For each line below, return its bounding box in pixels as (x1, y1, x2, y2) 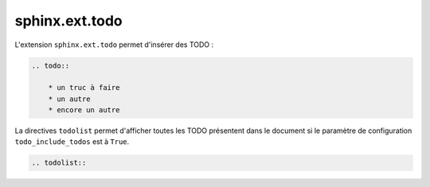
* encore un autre (48, 106, 120, 115)
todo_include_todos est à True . (14, 137, 130, 146)
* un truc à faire (48, 84, 120, 92)
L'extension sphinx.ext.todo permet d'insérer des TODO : (14, 40, 214, 49)
